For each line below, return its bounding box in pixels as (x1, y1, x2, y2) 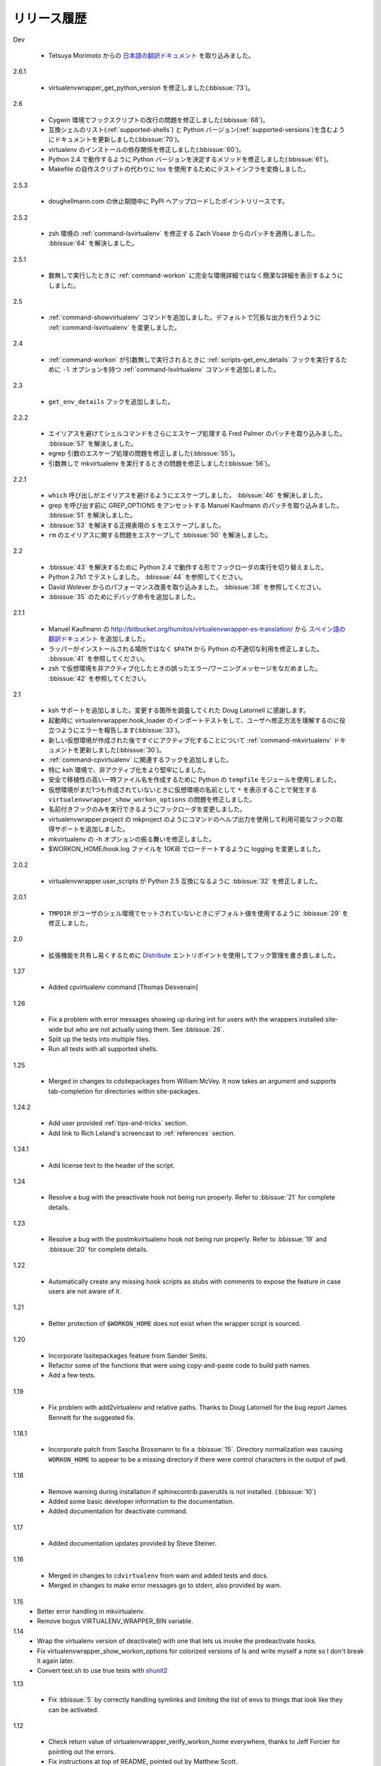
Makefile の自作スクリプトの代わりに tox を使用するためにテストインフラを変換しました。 (48, 165, 310, 173)
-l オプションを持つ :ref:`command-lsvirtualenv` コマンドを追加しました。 (62, 365, 280, 374)
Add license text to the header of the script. (48, 1161, 176, 1169)
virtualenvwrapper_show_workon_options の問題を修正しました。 (48, 795, 256, 803)
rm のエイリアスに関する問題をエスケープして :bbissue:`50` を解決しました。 (48, 531, 272, 539)
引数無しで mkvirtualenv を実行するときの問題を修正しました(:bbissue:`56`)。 (48, 459, 274, 468)
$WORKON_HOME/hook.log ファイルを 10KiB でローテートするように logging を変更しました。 (48, 844, 325, 853)
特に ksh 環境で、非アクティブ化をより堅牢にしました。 (48, 765, 210, 774)
